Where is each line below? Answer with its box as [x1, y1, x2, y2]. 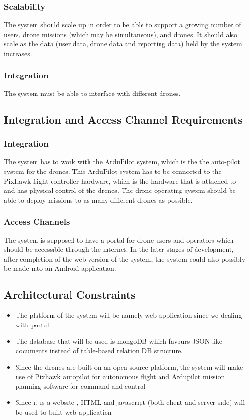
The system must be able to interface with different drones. [4, 88, 181, 98]
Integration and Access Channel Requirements [4, 112, 243, 127]
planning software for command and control [15, 381, 146, 391]
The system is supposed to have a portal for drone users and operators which [4, 234, 234, 245]
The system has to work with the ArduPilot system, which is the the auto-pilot [4, 156, 241, 167]
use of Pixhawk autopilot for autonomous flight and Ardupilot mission [15, 371, 225, 382]
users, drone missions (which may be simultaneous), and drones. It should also [4, 29, 237, 39]
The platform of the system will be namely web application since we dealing [15, 310, 242, 320]
